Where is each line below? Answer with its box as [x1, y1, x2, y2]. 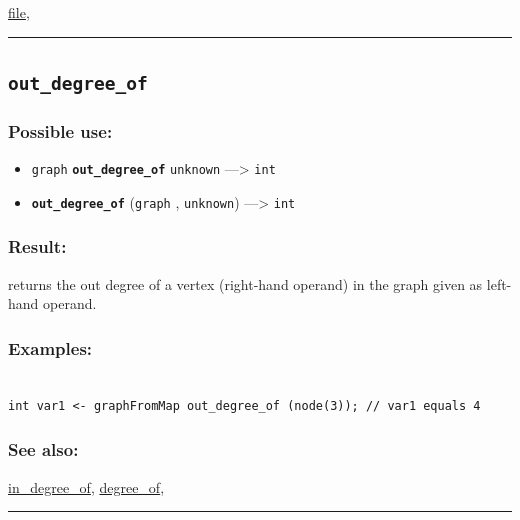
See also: [8, 437, 79, 462]
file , [8, 2, 30, 22]
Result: [8, 234, 67, 259]
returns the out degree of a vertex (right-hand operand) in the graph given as [8, 273, 483, 294]
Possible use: [8, 118, 113, 143]
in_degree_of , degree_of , [8, 476, 165, 497]
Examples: [8, 335, 93, 360]
